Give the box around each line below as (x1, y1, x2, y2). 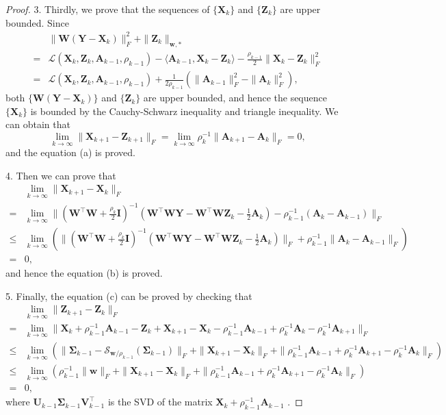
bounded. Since (5, 15, 69, 29)
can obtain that (5, 117, 70, 131)
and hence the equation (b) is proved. (5, 266, 163, 280)
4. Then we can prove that (5, 168, 116, 182)
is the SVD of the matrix (107, 394, 213, 409)
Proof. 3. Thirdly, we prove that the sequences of (5, 2, 210, 16)
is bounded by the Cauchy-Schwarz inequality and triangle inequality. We (30, 103, 339, 118)
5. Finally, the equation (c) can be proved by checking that (5, 288, 252, 303)
